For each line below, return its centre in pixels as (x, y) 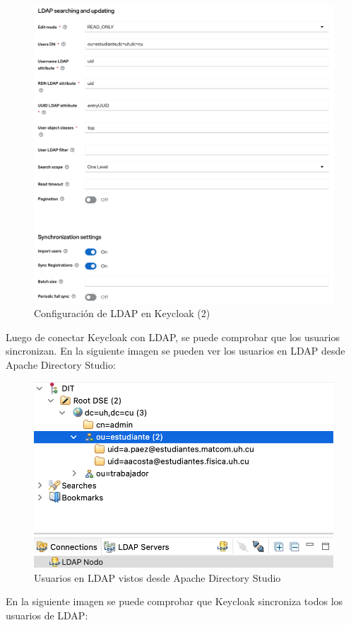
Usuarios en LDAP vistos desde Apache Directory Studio (157, 577)
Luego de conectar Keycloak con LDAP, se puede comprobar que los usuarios (173, 337)
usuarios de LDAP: (47, 615)
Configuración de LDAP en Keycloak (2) (122, 313)
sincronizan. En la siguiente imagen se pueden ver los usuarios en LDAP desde (175, 351)
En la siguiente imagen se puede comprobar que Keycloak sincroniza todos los (174, 601)
